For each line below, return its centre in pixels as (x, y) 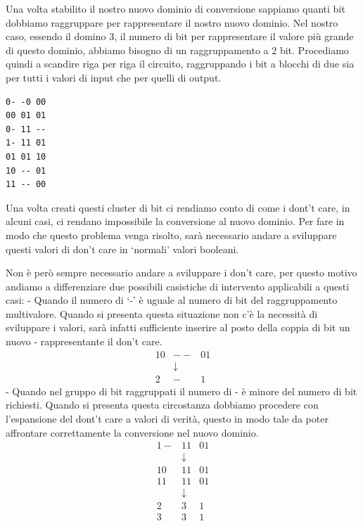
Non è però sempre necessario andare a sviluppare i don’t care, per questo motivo (181, 272)
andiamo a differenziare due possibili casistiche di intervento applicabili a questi (178, 286)
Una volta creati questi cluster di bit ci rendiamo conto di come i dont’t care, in (178, 207)
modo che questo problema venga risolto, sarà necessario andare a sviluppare (171, 235)
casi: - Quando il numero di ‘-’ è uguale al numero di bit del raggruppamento (172, 300)
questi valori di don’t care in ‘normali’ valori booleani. (122, 249)
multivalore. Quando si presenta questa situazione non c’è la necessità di (162, 313)
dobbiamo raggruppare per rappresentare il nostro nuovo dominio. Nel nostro (172, 22)
